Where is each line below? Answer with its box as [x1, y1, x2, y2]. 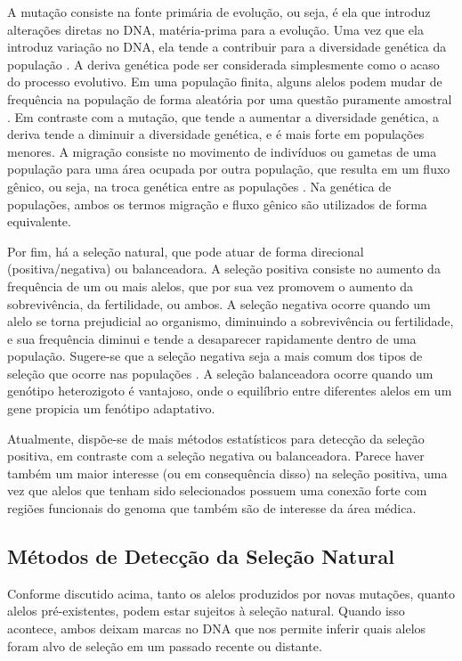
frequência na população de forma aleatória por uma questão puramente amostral [7, 89, 452, 108]
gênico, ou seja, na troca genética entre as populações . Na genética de [7, 176, 392, 195]
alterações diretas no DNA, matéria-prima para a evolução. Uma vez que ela [7, 20, 424, 38]
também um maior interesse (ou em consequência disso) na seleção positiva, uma [7, 463, 448, 482]
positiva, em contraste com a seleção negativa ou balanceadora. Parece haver [7, 446, 425, 465]
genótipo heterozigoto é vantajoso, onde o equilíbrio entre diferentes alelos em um [7, 381, 452, 400]
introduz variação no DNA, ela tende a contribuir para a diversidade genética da [7, 37, 447, 56]
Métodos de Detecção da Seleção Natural [7, 543, 394, 570]
